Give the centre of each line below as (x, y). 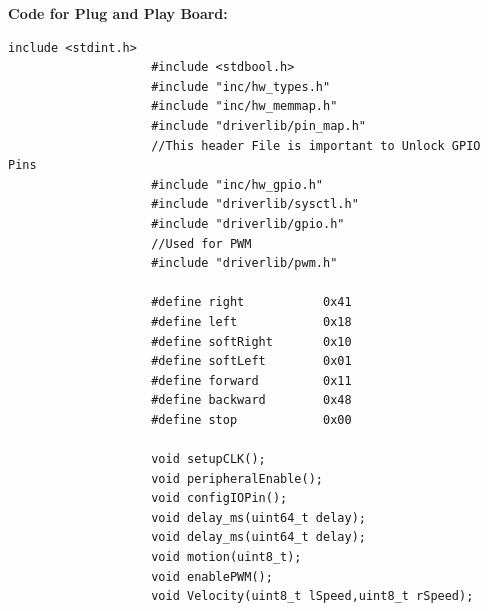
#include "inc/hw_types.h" (241, 86)
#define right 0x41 (251, 302)
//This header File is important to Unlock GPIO (316, 145)
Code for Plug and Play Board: (118, 13)
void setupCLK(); (208, 459)
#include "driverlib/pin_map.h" (258, 125)
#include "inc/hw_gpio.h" (237, 184)
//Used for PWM (201, 243)
